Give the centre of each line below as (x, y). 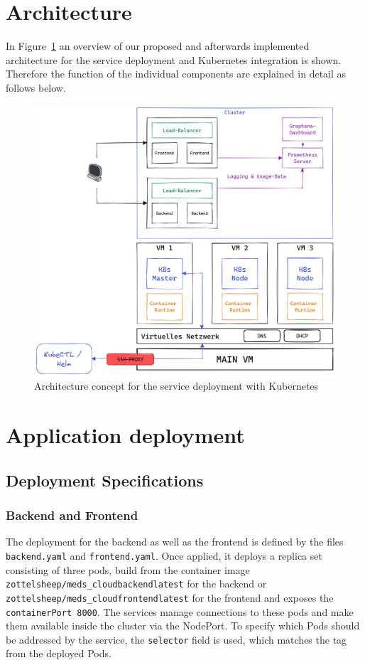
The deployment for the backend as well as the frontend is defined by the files (175, 542)
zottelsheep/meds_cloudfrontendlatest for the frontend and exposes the (170, 597)
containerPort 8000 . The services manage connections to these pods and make (180, 611)
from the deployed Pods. (59, 653)
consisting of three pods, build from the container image (128, 569)
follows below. (36, 87)
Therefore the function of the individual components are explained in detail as (176, 74)
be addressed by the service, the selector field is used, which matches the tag (176, 639)
